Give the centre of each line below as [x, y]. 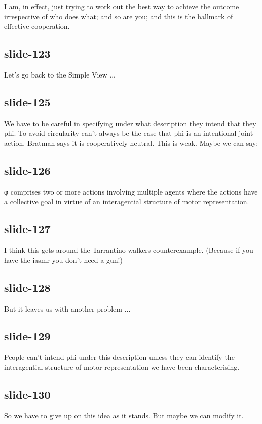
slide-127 [27, 229]
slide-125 [27, 102]
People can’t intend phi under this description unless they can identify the [119, 357]
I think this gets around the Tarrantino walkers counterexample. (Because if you [129, 250]
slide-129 [27, 336]
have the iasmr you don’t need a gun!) [63, 260]
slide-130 [27, 394]
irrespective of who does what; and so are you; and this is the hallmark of [119, 16]
